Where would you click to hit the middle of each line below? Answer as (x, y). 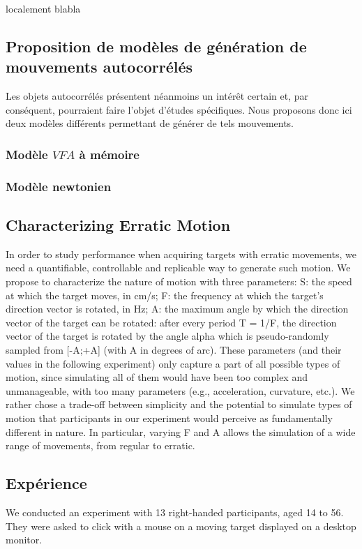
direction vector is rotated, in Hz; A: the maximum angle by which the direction (177, 309)
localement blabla (43, 8)
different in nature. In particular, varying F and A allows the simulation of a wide (181, 431)
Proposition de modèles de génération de (156, 46)
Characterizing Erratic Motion (118, 225)
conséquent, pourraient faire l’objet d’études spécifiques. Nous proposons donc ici (179, 109)
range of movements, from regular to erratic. (100, 445)
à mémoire (109, 154)
